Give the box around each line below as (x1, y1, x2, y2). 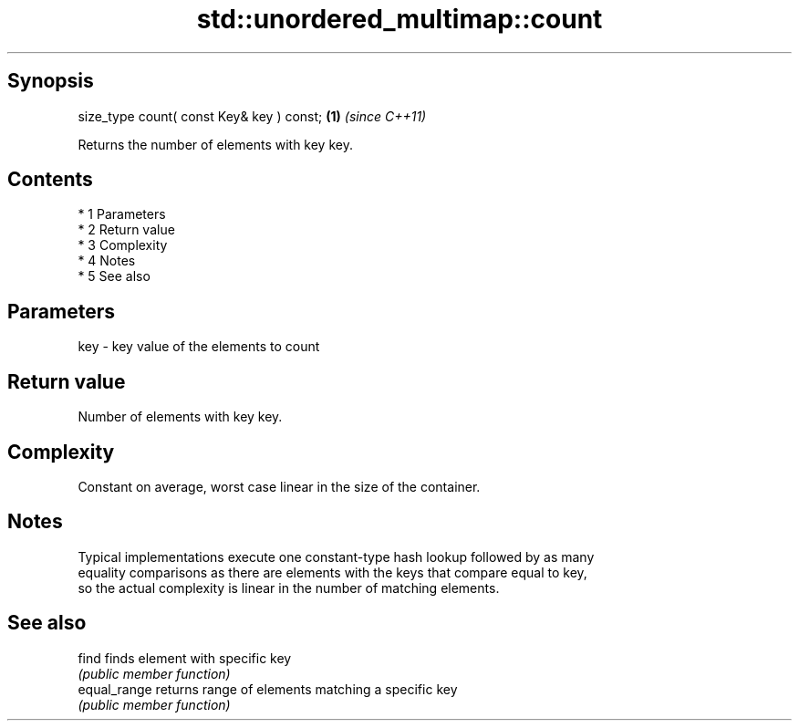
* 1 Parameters (78, 206, 166, 223)
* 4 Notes (78, 253, 136, 269)
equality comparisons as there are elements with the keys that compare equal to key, (78, 564, 587, 580)
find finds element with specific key (78, 650, 292, 666)
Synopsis (7, 69, 94, 93)
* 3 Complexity (78, 237, 168, 254)
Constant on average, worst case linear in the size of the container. (78, 478, 481, 494)
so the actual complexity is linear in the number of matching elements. (78, 579, 500, 596)
